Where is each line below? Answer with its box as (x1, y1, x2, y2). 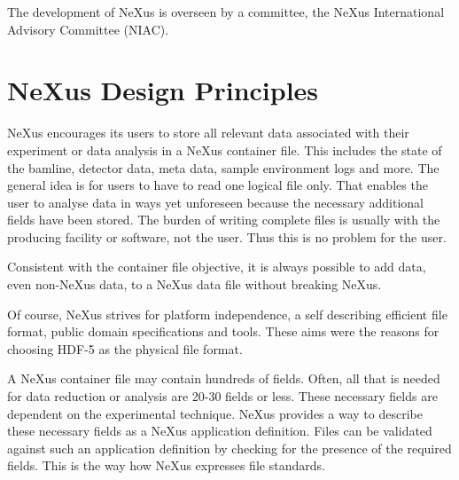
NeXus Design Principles (7, 72, 319, 108)
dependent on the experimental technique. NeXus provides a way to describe (7, 404, 423, 422)
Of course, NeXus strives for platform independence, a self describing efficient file (7, 304, 447, 323)
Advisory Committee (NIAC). (7, 20, 169, 38)
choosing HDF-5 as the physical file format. (7, 339, 243, 358)
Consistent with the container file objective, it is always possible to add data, (7, 257, 426, 276)
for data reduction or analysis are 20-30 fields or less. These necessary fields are (7, 387, 438, 405)
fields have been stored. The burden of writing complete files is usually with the (7, 210, 440, 229)
